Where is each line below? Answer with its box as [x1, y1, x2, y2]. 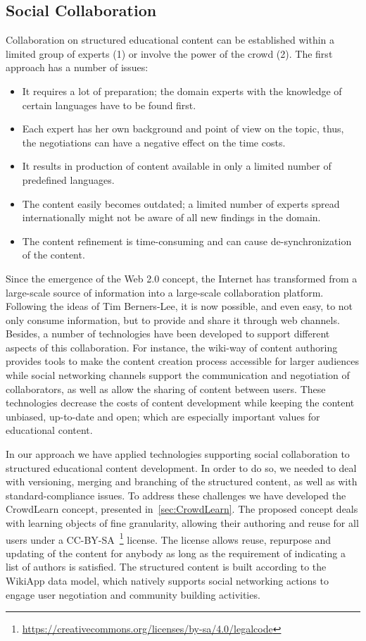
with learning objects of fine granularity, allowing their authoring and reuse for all [6, 516, 359, 530]
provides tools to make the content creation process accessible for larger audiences [6, 354, 359, 368]
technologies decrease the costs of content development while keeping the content [6, 395, 355, 410]
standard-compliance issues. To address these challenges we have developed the [6, 487, 346, 502]
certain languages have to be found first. [22, 97, 196, 112]
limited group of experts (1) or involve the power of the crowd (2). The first [6, 46, 333, 61]
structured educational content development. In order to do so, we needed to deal [6, 460, 357, 475]
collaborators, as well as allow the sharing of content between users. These [6, 381, 326, 396]
